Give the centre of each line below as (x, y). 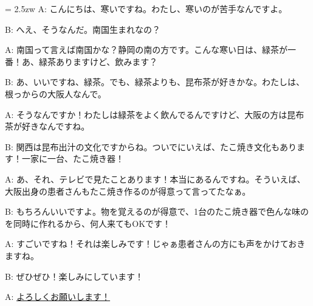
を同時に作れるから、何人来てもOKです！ (88, 223)
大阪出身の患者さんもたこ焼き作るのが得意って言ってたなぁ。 (128, 191)
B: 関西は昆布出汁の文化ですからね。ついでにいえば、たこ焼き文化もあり (151, 146)
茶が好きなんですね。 (47, 126)
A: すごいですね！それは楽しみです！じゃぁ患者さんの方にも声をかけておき (155, 244)
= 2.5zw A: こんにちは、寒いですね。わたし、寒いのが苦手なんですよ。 (146, 9)
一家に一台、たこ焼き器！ (73, 158)
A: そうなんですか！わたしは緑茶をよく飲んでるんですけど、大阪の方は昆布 (155, 114)
